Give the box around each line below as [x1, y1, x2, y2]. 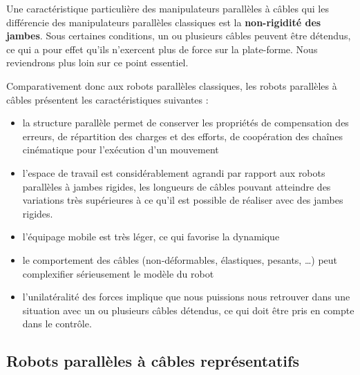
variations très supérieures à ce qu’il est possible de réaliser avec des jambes [22, 193, 343, 207]
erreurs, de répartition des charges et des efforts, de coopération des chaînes [22, 128, 343, 143]
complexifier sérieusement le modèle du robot [22, 266, 214, 280]
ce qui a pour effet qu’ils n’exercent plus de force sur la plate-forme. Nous [6, 41, 318, 56]
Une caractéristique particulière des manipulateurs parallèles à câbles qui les [6, 1, 329, 15]
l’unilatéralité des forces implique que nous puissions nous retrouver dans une [22, 289, 350, 304]
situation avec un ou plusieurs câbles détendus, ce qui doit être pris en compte [22, 302, 354, 317]
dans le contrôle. [22, 316, 92, 331]
